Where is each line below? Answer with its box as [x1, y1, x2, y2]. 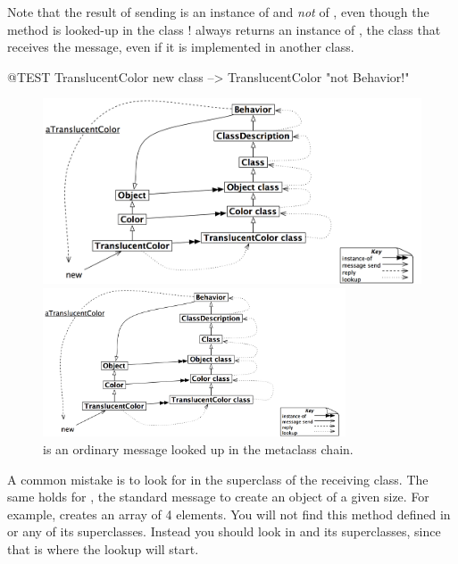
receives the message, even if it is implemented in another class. [7, 37, 354, 56]
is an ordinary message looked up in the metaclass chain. [43, 440, 354, 459]
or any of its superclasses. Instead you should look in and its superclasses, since [7, 522, 441, 541]
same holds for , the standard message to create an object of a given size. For [7, 487, 429, 506]
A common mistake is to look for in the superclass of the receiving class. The [7, 469, 429, 488]
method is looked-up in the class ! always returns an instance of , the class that [7, 20, 441, 38]
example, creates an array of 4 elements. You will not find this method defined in [7, 504, 451, 523]
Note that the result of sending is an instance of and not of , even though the [7, 3, 429, 21]
